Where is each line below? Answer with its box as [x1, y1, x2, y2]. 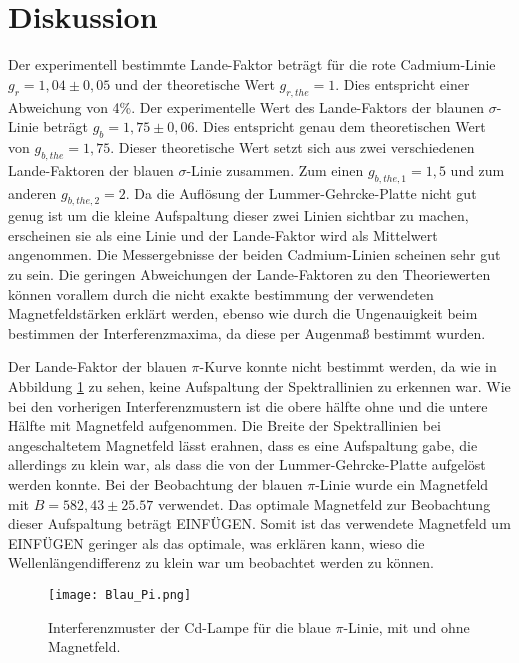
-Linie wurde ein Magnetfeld [315, 474, 489, 495]
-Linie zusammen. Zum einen [186, 159, 364, 180]
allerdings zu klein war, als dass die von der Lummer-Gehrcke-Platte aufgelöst [8, 454, 486, 475]
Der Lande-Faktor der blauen [8, 356, 187, 377]
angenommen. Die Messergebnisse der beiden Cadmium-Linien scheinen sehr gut [8, 244, 501, 265]
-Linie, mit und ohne [343, 616, 470, 637]
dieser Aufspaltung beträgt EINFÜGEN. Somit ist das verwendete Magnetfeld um [8, 513, 511, 534]
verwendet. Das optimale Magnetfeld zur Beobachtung [157, 493, 491, 514]
